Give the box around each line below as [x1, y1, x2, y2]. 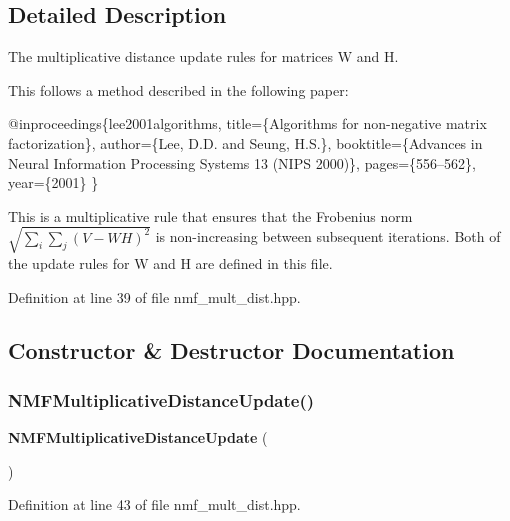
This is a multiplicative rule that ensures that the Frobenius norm [8, 205, 413, 226]
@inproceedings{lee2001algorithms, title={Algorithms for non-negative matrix [8, 113, 487, 134]
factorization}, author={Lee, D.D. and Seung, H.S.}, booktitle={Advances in [8, 132, 483, 153]
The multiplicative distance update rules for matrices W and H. [8, 46, 399, 67]
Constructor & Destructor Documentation [8, 335, 455, 366]
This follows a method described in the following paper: [8, 79, 349, 100]
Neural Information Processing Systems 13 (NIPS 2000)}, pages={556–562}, [8, 152, 476, 173]
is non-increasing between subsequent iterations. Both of [155, 226, 501, 247]
